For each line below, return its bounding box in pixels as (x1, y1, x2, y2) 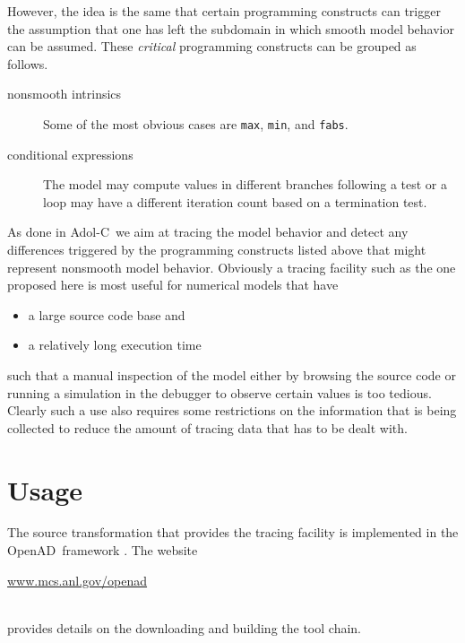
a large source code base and (28, 305, 185, 324)
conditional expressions (7, 144, 133, 163)
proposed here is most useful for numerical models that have (7, 275, 339, 294)
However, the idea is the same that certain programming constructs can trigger (7, 2, 441, 20)
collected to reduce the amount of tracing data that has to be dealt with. (7, 418, 408, 437)
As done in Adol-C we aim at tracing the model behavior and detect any (7, 222, 409, 241)
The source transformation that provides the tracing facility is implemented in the (7, 523, 459, 542)
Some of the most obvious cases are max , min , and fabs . (43, 114, 349, 133)
